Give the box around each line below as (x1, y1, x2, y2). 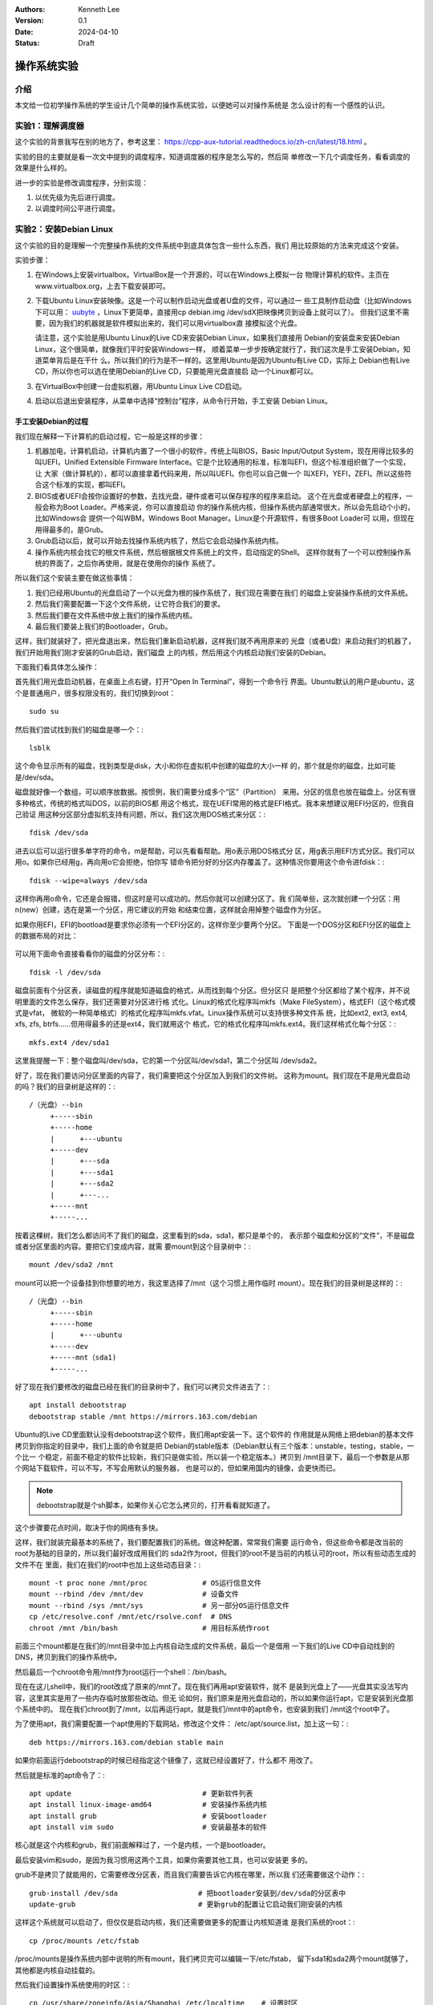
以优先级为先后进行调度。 (34, 192, 119, 202)
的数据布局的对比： (14, 931, 79, 941)
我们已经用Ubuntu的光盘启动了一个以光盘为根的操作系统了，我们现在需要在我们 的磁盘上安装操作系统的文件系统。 (34, 588, 413, 597)
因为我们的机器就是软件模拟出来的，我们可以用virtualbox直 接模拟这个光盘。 (48, 318, 302, 328)
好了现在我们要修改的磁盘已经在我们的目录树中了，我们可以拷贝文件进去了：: (14, 1382, 270, 1391)
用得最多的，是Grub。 (34, 525, 108, 534)
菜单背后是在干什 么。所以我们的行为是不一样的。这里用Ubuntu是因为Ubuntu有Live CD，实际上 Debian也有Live (41, 355, 411, 365)
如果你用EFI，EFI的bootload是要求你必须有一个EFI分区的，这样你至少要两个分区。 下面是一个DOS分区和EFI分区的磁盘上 (14, 919, 411, 930)
